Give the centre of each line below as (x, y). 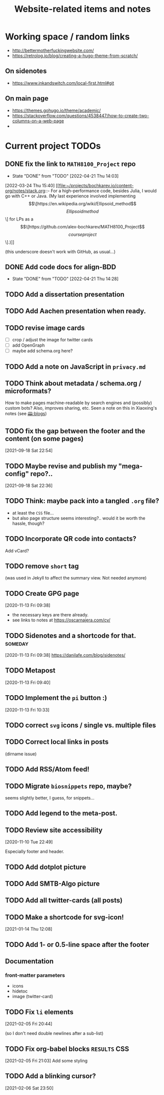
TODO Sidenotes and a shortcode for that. (70, 635)
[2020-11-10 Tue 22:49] (29, 842)
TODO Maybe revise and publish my (61, 466)
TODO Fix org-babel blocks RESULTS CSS (67, 1049)
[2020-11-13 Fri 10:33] (27, 709)
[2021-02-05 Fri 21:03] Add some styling (46, 1061)
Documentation (29, 961)
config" (17, 474)
